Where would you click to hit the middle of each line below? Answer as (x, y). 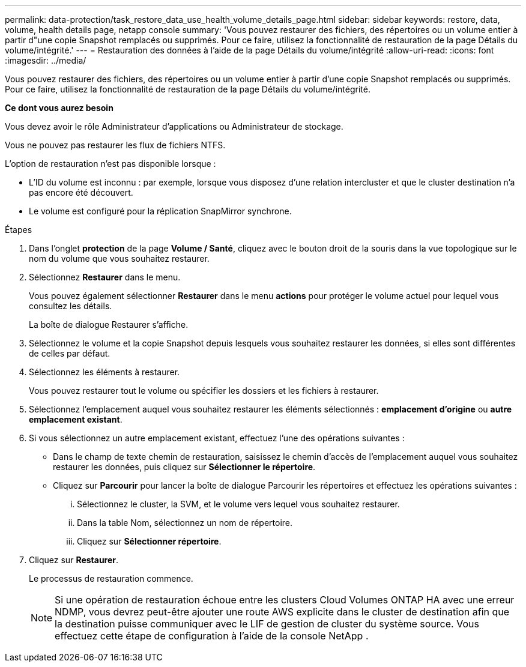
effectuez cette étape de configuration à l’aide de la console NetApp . (212, 636)
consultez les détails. (71, 306)
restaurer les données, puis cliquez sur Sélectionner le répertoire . (184, 467)
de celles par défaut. (70, 353)
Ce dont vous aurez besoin (59, 108)
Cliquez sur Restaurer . (74, 560)
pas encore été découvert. (81, 192)
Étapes (19, 230)
